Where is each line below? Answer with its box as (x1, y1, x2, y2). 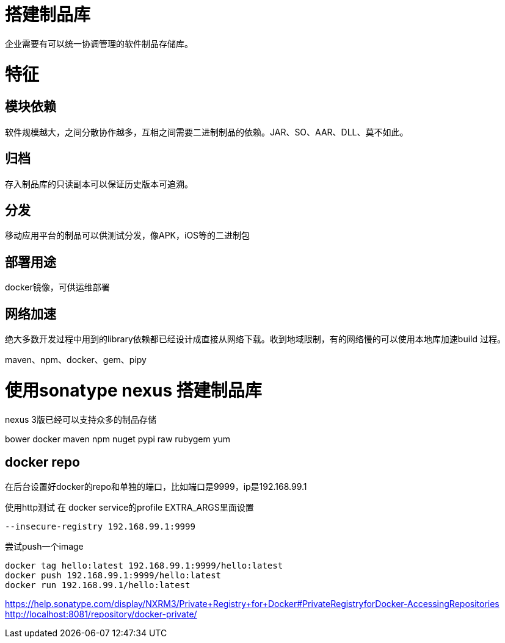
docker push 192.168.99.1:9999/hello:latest (5, 570, 222, 581)
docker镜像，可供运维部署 (5, 282, 110, 293)
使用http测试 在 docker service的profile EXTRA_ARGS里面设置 (5, 502, 254, 513)
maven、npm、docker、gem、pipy (5, 354, 147, 365)
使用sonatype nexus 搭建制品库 (5, 379, 262, 401)
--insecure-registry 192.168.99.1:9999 (5, 522, 195, 532)
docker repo (5, 454, 80, 470)
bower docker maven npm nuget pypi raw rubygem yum (5, 433, 231, 444)
